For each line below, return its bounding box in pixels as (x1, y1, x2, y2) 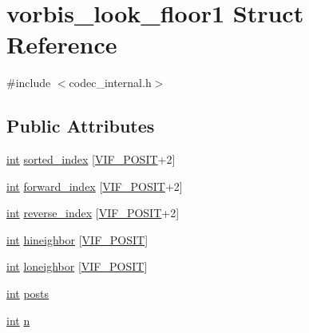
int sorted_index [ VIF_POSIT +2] (6, 151, 176, 168)
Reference (6, 28, 117, 61)
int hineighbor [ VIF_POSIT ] (6, 231, 149, 248)
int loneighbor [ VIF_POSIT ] (6, 258, 148, 275)
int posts (6, 285, 50, 302)
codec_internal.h (69, 74, 152, 91)
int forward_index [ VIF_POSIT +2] (6, 177, 183, 194)
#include (6, 74, 51, 91)
